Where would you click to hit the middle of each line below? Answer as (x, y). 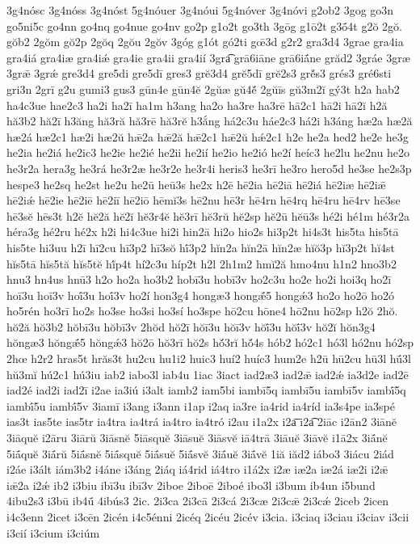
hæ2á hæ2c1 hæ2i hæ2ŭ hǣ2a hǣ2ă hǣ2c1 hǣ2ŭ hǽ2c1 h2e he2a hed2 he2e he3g (208, 136)
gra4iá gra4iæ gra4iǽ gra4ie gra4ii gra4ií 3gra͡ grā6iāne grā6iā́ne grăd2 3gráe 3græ (208, 57)
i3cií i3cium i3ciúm (53, 532)
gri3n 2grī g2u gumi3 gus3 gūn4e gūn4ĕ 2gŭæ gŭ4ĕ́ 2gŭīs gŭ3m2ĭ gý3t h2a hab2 (203, 89)
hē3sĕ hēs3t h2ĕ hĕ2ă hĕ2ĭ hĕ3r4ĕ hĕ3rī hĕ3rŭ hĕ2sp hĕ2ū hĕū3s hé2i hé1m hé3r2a (208, 215)
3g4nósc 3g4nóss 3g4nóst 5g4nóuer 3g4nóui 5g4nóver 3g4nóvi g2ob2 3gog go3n (200, 10)
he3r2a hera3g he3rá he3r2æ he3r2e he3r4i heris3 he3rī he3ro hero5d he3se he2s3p (209, 168)
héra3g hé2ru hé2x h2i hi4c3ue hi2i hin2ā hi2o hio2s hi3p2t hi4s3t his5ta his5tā (203, 232)
